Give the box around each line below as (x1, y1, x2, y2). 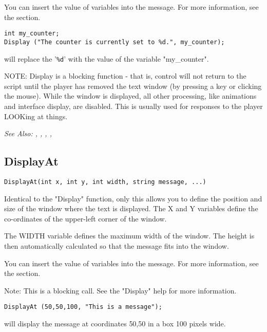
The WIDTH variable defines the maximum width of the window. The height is (4, 230, 255, 241)
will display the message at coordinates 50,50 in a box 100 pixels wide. (4, 318, 226, 328)
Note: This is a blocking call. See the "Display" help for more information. (4, 285, 237, 296)
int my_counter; (4, 30, 60, 38)
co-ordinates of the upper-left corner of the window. (4, 213, 167, 224)
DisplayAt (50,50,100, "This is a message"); (4, 303, 162, 311)
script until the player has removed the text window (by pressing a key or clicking (4, 80, 262, 91)
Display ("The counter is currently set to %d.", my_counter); (4, 38, 225, 46)
